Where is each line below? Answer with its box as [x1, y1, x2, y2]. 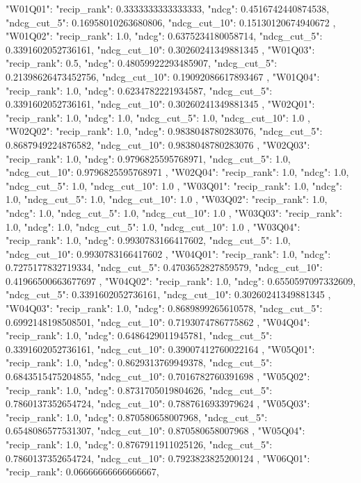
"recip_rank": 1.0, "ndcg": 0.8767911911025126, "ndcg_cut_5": [6, 437, 273, 451]
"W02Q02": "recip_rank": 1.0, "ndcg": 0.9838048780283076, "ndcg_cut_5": [6, 124, 323, 138]
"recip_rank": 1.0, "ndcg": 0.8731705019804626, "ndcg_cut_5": [6, 382, 273, 397]
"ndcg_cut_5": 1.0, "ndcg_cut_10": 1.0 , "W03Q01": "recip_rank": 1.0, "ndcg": [6, 178, 342, 193]
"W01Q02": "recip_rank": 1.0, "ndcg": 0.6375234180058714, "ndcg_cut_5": [6, 28, 323, 43]
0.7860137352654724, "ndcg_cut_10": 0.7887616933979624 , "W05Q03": [6, 396, 310, 411]
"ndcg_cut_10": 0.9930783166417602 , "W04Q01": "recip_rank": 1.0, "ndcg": [6, 246, 331, 261]
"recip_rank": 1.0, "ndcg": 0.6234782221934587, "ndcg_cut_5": [6, 83, 273, 97]
